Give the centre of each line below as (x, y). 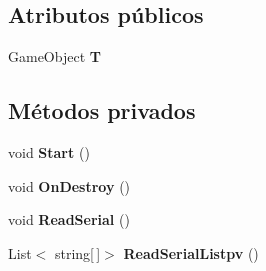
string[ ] (77, 252)
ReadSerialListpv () (191, 252)
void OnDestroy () (69, 185)
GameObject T (54, 56)
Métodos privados (102, 110)
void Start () (49, 152)
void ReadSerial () (69, 219)
